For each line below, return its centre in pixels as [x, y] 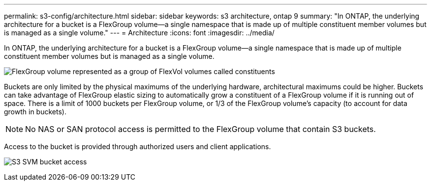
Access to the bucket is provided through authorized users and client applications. [138, 146]
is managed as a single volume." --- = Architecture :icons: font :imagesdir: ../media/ [139, 33]
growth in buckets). [35, 112]
